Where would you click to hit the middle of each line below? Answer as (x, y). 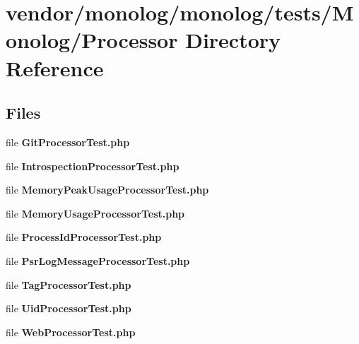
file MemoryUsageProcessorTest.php (95, 213)
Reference (55, 67)
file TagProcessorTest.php (69, 284)
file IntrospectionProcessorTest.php (93, 166)
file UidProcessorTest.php (69, 308)
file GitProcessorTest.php (68, 142)
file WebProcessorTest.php (71, 332)
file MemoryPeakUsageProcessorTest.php (107, 190)
